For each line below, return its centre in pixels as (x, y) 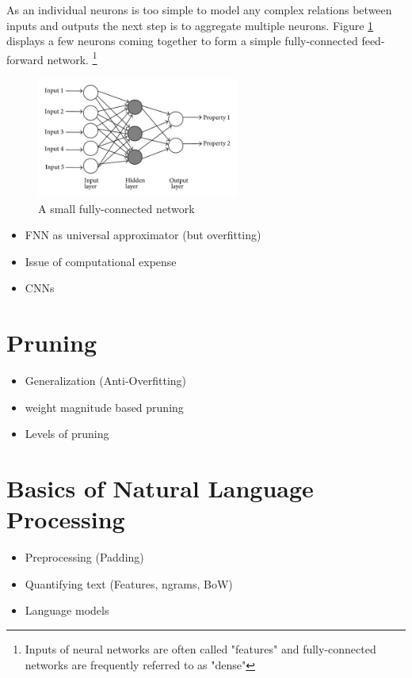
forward (25, 59)
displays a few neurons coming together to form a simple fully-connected (182, 41)
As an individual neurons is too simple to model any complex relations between (199, 10)
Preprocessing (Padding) (84, 557)
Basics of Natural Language (160, 488)
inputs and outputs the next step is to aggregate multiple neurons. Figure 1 (190, 25)
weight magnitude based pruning (104, 407)
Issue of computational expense (101, 261)
